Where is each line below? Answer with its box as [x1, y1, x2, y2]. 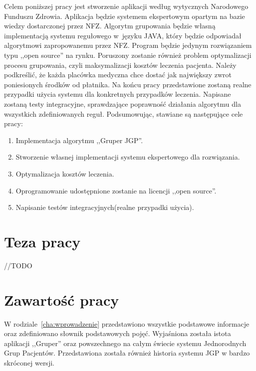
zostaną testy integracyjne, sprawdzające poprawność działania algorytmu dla [4, 98, 241, 109]
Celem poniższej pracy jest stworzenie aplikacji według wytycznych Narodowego [4, 1, 249, 11]
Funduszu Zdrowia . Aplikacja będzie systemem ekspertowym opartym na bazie [4, 10, 245, 21]
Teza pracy [4, 231, 81, 251]
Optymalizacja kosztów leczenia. [15, 168, 114, 179]
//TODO [4, 260, 32, 270]
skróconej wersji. [4, 357, 54, 368]
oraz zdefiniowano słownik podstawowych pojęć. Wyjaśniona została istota [4, 328, 231, 339]
